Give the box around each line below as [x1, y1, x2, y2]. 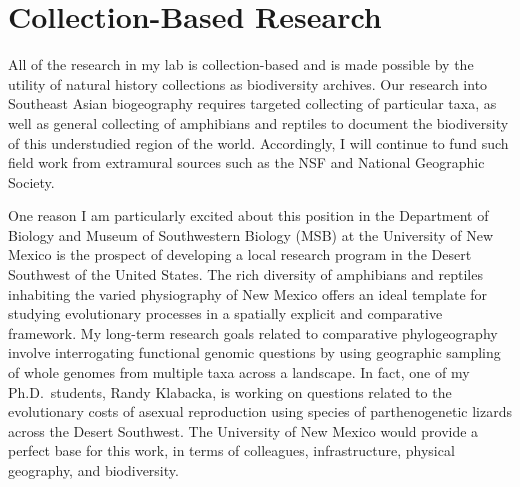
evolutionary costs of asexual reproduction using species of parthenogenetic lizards [8, 401, 512, 422]
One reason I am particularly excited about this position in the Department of [8, 205, 489, 226]
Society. [8, 171, 55, 192]
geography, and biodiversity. [8, 460, 179, 480]
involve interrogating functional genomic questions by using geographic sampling [8, 342, 501, 363]
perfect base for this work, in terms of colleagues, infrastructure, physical [8, 440, 455, 461]
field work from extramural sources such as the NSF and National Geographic [8, 152, 485, 173]
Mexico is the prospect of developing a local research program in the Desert [8, 244, 472, 265]
